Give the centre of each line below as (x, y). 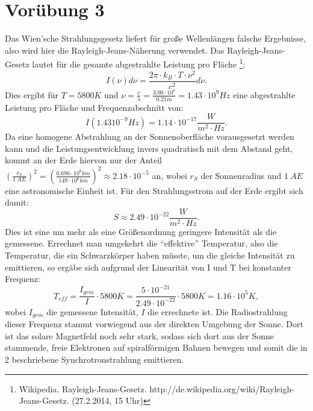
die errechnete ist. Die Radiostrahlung (218, 311)
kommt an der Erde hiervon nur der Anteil (83, 160)
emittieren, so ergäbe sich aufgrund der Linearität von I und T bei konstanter (148, 267)
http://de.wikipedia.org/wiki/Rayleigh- (222, 388)
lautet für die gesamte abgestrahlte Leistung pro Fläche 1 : (139, 63)
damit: (17, 202)
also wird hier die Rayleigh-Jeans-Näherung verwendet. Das (115, 50)
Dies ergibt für (32, 94)
